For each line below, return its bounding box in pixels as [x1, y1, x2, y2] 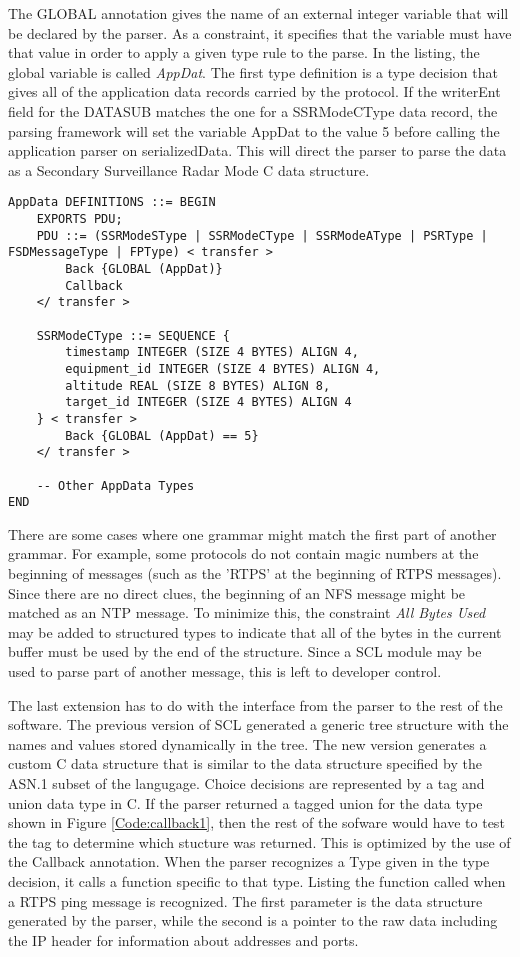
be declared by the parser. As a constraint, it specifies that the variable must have [8, 22, 512, 43]
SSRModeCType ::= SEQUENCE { [36, 328, 230, 343]
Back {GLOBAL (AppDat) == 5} [65, 428, 259, 443]
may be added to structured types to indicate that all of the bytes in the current [8, 621, 502, 642]
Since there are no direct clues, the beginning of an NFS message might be [8, 582, 466, 603]
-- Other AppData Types [36, 478, 195, 493]
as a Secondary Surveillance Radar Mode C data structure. [8, 159, 370, 180]
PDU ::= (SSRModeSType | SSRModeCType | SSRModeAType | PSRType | [36, 228, 488, 243]
